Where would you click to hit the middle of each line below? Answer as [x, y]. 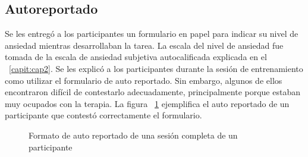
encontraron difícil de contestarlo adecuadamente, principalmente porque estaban [153, 92]
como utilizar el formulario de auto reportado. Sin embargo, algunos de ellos [144, 80]
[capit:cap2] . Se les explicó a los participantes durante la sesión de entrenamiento [156, 68]
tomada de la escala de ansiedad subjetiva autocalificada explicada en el [136, 57]
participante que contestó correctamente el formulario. [103, 115]
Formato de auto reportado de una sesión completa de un [133, 135]
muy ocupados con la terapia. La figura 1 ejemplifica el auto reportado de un [147, 103]
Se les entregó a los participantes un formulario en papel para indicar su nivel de [152, 34]
